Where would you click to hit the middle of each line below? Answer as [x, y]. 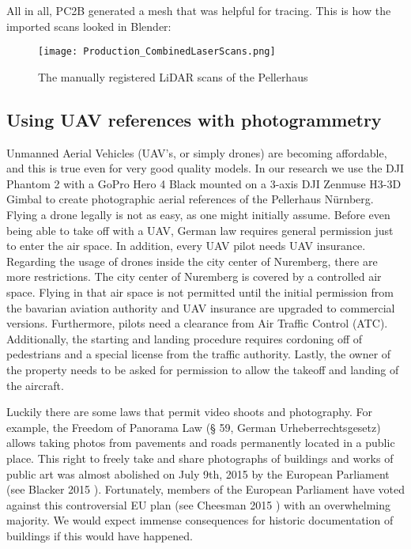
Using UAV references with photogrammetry [194, 119]
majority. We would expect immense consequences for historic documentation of [200, 520]
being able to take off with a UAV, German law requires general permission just [200, 230]
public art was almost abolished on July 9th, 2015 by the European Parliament [198, 473]
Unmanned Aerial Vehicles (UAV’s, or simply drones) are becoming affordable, [197, 152]
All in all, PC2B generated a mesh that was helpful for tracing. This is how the [199, 10]
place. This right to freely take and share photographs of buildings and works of [200, 458]
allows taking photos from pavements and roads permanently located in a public [201, 443]
